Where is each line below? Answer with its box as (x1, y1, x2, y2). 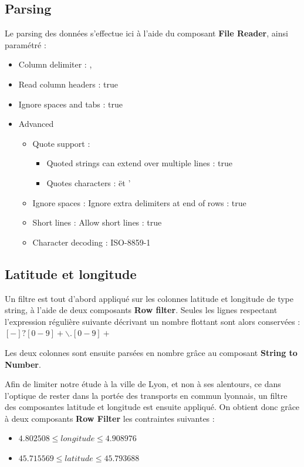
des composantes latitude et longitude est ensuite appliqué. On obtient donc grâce (5, 401, 300, 413)
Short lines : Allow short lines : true (32, 216, 162, 229)
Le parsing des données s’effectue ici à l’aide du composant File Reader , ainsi (5, 27, 288, 39)
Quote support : (32, 137, 90, 149)
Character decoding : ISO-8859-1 (32, 236, 151, 248)
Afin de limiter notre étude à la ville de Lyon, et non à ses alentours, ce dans (5, 378, 281, 390)
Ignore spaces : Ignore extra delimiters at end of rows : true (32, 196, 246, 209)
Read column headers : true (18, 78, 118, 90)
